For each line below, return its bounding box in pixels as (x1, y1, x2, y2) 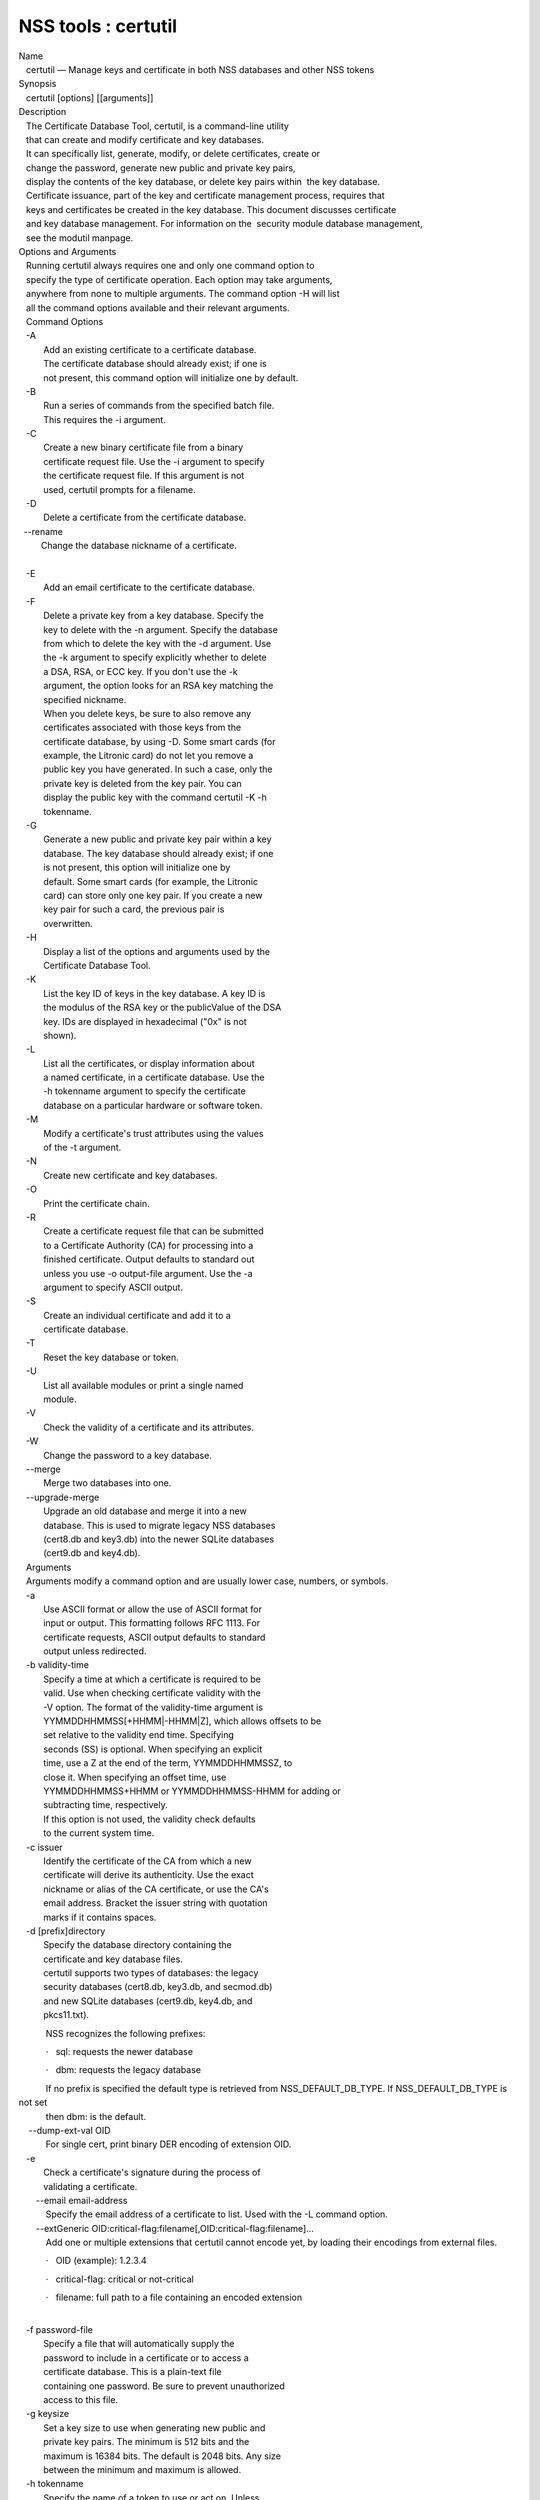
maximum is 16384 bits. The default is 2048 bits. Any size (43, 2450, 282, 2462)
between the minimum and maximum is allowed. (43, 2463, 242, 2475)
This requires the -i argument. (43, 413, 167, 425)
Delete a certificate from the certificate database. (43, 511, 247, 524)
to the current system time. (43, 1827, 155, 1839)
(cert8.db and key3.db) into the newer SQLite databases (43, 1533, 275, 1545)
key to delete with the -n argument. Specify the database (43, 623, 279, 635)
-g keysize (25, 2408, 70, 2420)
